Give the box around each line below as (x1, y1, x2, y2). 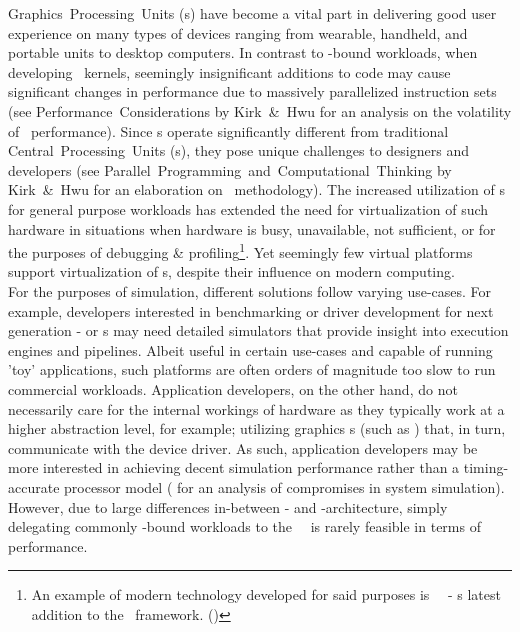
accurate (8, 476, 60, 497)
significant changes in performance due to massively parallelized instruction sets (8, 81, 497, 102)
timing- (463, 457, 509, 478)
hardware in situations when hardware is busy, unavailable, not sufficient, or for (8, 218, 496, 239)
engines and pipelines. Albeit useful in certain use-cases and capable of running (8, 339, 493, 360)
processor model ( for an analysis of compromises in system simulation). (64, 476, 505, 497)
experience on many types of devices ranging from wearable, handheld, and (8, 22, 468, 43)
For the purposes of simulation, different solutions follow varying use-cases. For (8, 280, 492, 301)
